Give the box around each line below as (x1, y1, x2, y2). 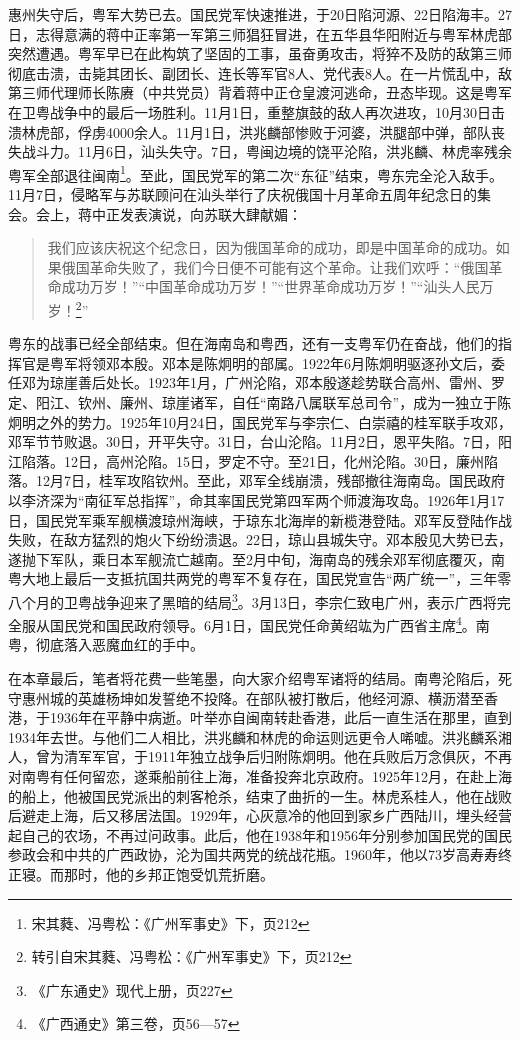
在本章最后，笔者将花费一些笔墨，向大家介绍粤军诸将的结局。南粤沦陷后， (8, 668, 498, 689)
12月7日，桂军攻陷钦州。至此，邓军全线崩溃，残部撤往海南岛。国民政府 (35, 470, 505, 491)
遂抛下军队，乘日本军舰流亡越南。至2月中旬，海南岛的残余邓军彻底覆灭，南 (8, 548, 505, 569)
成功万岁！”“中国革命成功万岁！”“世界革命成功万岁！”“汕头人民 (61, 276, 480, 297)
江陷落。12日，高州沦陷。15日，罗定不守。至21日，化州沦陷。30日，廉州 (8, 450, 484, 471)
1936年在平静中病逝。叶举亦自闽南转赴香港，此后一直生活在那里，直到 (49, 707, 512, 728)
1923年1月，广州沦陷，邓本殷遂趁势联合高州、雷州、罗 (147, 372, 505, 393)
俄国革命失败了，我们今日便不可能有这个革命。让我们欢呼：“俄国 (61, 256, 489, 277)
